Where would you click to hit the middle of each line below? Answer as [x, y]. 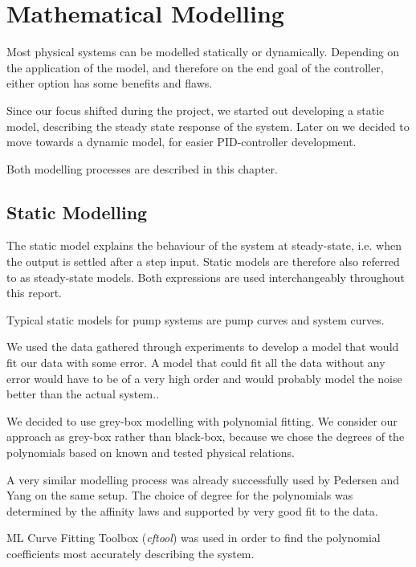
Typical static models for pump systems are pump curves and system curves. [196, 319]
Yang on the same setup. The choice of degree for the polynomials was [180, 495]
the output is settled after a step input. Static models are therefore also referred [203, 261]
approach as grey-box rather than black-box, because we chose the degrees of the [206, 436]
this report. [35, 293]
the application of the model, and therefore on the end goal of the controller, [195, 67]
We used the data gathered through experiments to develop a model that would [203, 347]
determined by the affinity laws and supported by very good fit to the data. [192, 510]
